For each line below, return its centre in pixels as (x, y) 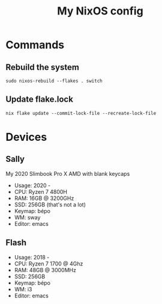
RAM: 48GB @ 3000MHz (45, 270)
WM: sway (27, 217)
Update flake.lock (39, 100)
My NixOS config (100, 11)
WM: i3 (23, 289)
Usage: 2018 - (32, 257)
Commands (35, 45)
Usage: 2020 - (32, 185)
